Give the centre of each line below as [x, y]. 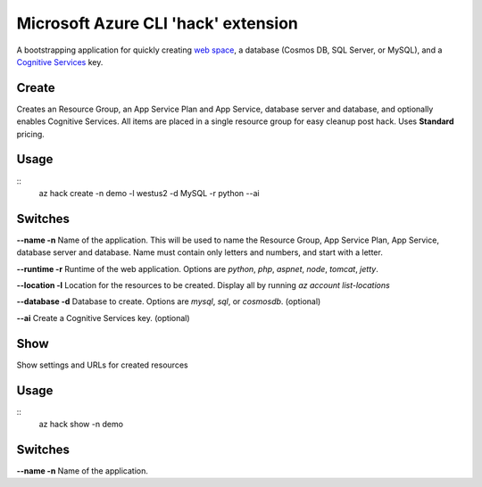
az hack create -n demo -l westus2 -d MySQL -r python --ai [149, 193]
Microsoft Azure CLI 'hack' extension [157, 23]
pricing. [30, 134]
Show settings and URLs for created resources [102, 365]
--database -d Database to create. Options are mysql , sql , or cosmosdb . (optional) [169, 301]
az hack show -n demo [81, 424]
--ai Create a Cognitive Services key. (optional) [104, 318]
